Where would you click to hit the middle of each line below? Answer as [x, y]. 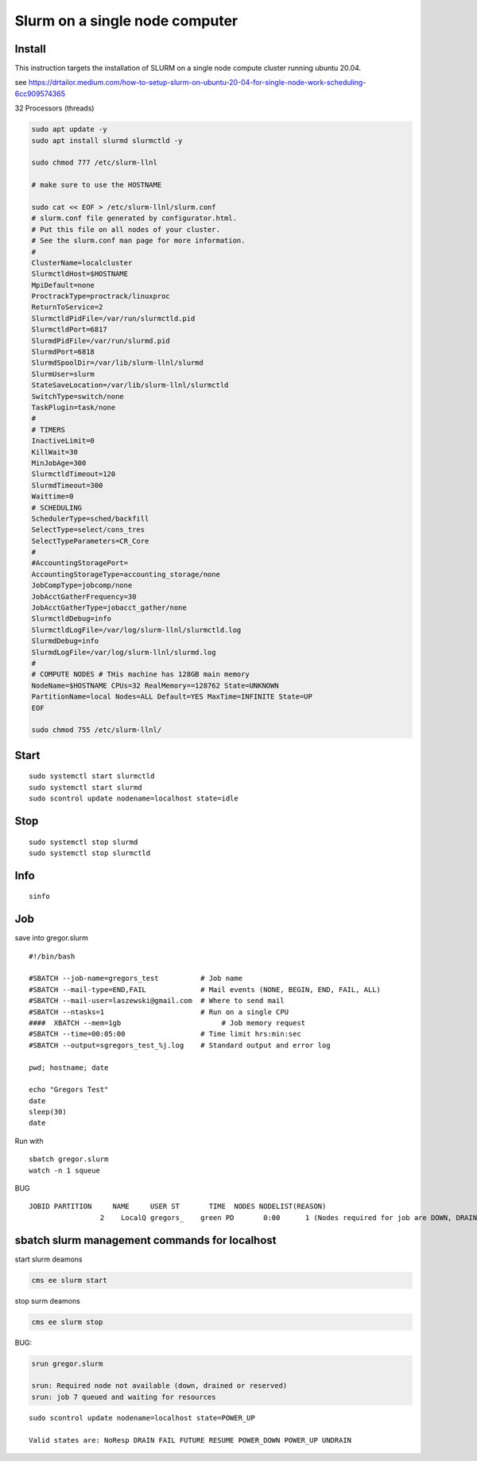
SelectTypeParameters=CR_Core [90, 541]
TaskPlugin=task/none [74, 407]
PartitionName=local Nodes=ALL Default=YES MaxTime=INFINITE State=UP [172, 697]
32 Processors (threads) [54, 108]
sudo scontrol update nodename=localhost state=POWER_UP [142, 1418]
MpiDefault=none [63, 285]
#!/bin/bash [52, 956]
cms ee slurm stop [67, 1322]
